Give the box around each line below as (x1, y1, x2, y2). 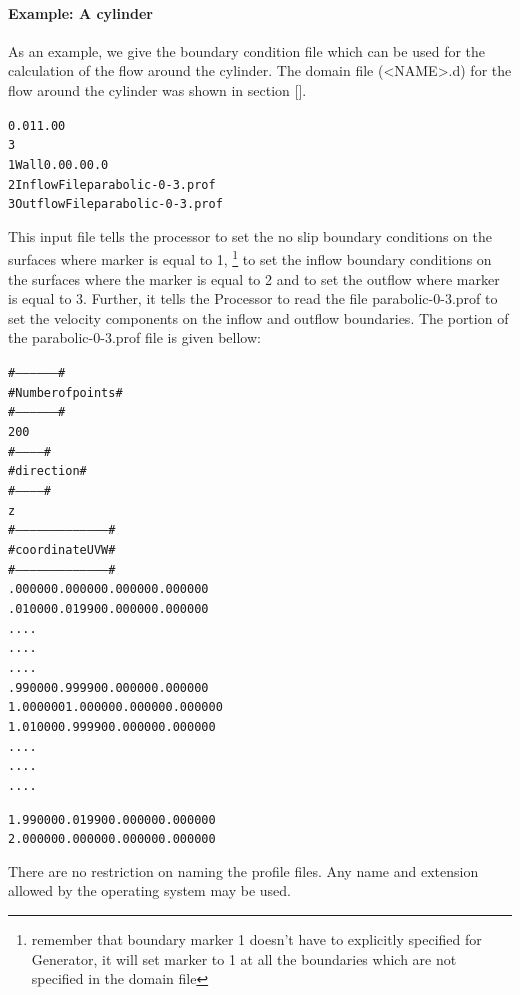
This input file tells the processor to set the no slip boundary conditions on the (8, 225, 493, 246)
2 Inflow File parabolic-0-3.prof (8, 177, 216, 192)
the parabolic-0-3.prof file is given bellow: (8, 327, 261, 348)
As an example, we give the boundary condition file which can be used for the (8, 40, 486, 61)
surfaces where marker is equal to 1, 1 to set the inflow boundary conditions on (8, 246, 492, 270)
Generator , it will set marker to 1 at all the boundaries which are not (31, 948, 457, 969)
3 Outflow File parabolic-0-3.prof (8, 197, 223, 212)
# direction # (8, 464, 87, 479)
